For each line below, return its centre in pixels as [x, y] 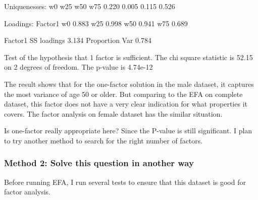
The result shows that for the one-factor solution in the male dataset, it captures [129, 84]
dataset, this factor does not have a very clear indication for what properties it [126, 104]
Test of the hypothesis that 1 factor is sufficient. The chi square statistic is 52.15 [128, 57]
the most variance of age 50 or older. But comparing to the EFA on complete [123, 94]
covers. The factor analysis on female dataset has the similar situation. [113, 113]
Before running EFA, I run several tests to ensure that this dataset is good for [125, 182]
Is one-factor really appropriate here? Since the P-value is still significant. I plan [128, 131]
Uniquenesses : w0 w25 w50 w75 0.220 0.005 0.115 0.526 [90, 6]
